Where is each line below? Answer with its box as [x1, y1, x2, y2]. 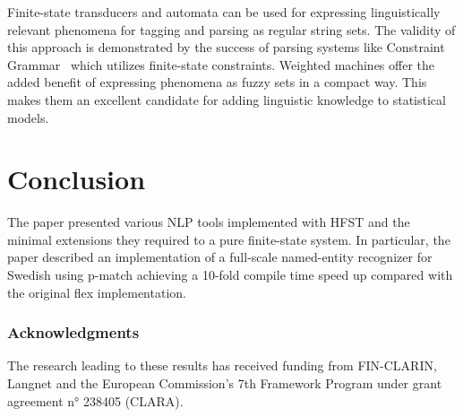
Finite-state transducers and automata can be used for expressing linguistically [7, 3, 441, 21]
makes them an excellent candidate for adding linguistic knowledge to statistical [7, 90, 446, 109]
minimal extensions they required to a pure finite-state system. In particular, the [7, 230, 450, 248]
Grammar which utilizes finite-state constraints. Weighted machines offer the [7, 55, 434, 74]
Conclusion [7, 161, 146, 197]
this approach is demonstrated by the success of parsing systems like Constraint [7, 38, 445, 56]
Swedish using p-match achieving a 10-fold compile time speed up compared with [7, 265, 453, 284]
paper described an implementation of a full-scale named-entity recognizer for [7, 248, 433, 266]
